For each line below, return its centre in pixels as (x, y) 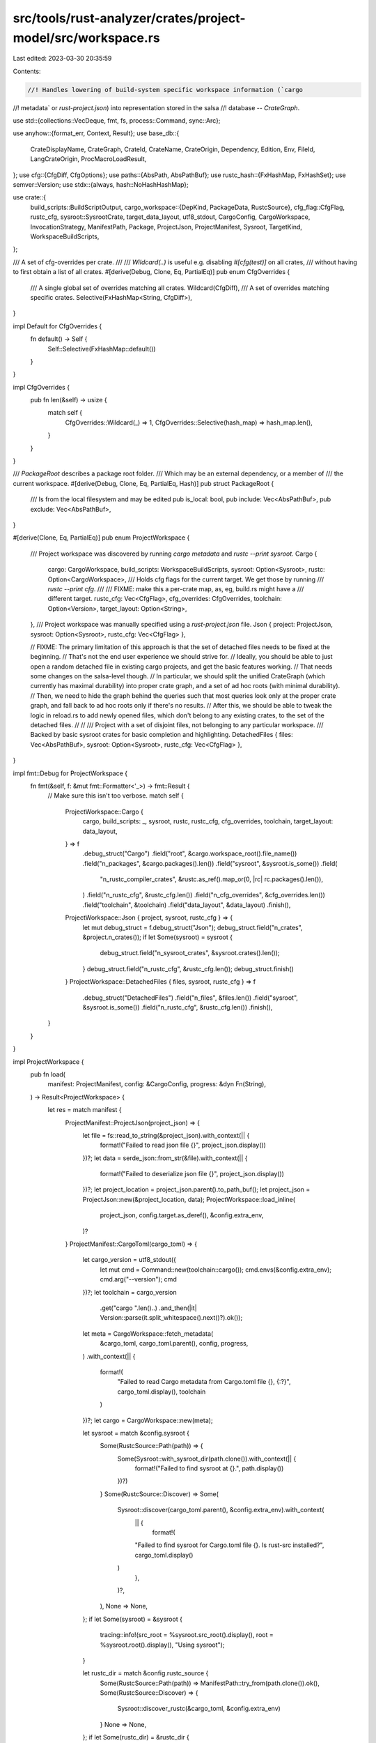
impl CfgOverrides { (41, 387)
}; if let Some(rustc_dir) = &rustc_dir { (136, 1737)
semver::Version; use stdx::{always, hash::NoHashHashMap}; (101, 185)
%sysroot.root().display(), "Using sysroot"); (162, 1645)
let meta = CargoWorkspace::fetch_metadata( (148, 1333)
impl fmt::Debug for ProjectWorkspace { (70, 773)
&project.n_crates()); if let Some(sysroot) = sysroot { (158, 937)
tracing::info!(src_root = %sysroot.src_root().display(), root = (187, 1635)
